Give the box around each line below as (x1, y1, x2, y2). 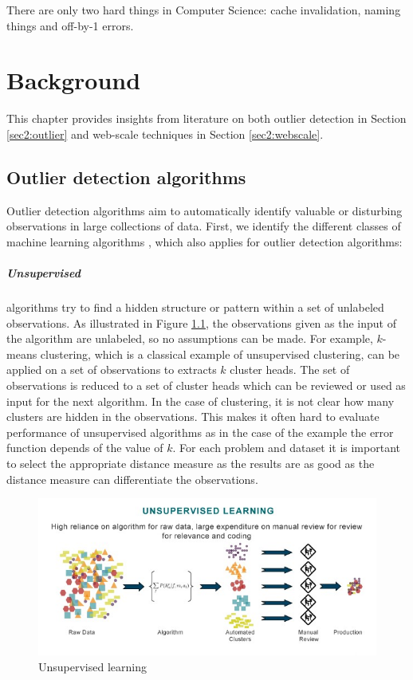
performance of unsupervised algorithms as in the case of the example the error (6, 423, 394, 440)
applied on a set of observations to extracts (6, 361, 217, 378)
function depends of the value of (6, 439, 163, 456)
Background (6, 64, 141, 96)
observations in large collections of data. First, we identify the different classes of (6, 218, 401, 234)
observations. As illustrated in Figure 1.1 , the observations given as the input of (6, 314, 396, 331)
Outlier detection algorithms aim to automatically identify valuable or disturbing (6, 202, 403, 218)
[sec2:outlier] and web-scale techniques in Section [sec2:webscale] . (6, 125, 324, 142)
